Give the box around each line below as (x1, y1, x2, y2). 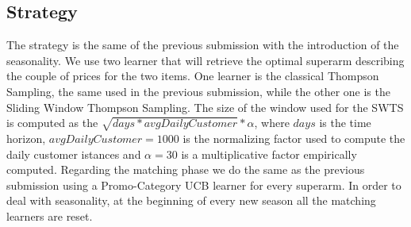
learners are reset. (6, 207, 93, 224)
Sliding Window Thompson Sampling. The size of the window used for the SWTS (6, 98, 404, 115)
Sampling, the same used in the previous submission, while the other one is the (6, 83, 390, 99)
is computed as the (6, 114, 98, 131)
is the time (319, 114, 371, 131)
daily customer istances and (6, 145, 141, 162)
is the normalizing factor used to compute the (182, 129, 405, 146)
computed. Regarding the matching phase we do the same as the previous (6, 161, 365, 178)
